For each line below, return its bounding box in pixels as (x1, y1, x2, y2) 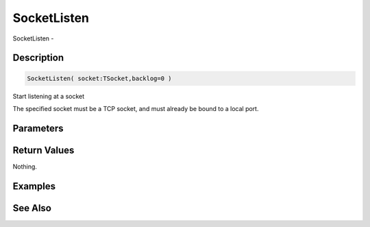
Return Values (12, 144, 75, 156)
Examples (12, 180, 56, 192)
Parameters (12, 122, 64, 134)
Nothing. (12, 162, 38, 171)
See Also (12, 202, 51, 214)
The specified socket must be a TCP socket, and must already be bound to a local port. (12, 104, 259, 112)
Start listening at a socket (12, 92, 85, 100)
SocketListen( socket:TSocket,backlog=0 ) (27, 74, 172, 82)
